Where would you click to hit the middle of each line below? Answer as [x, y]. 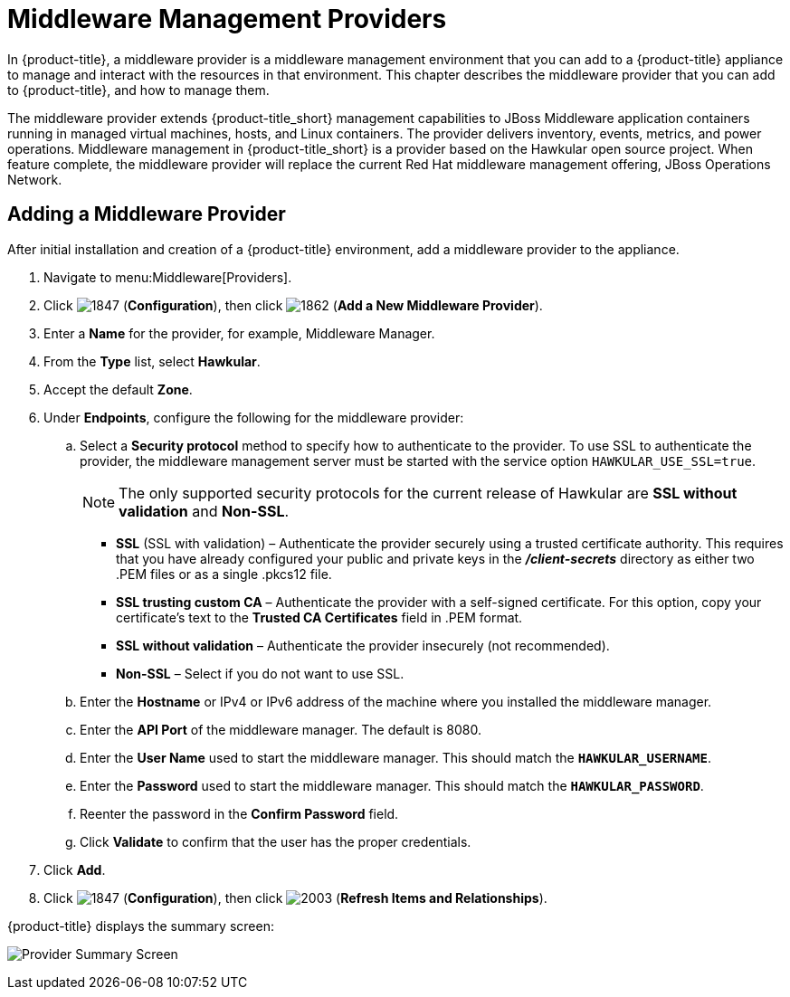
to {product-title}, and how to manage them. [138, 90]
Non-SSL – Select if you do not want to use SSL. [260, 673]
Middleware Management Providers [227, 19]
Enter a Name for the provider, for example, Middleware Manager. [239, 333]
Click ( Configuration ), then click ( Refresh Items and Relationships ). [295, 897]
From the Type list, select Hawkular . [152, 361]
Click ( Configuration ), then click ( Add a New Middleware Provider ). [293, 305]
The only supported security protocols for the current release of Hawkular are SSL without [428, 493]
